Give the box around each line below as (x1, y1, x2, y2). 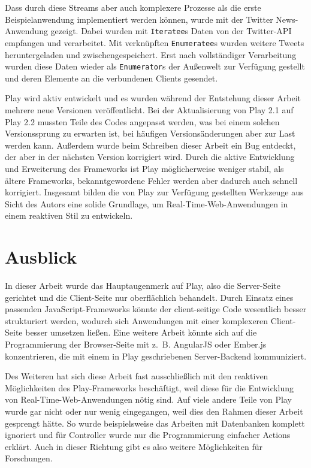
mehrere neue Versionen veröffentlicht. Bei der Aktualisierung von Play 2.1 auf (5, 103, 294, 116)
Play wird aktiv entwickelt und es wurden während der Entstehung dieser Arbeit (5, 92, 301, 104)
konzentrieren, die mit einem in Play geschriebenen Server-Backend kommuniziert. (5, 349, 307, 362)
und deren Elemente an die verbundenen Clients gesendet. (5, 71, 218, 84)
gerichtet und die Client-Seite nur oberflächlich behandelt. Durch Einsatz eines (5, 291, 294, 303)
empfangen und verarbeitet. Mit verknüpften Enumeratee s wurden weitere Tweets (5, 36, 304, 49)
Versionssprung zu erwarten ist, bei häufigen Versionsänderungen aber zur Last (5, 127, 295, 140)
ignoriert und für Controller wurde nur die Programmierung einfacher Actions (5, 428, 291, 441)
